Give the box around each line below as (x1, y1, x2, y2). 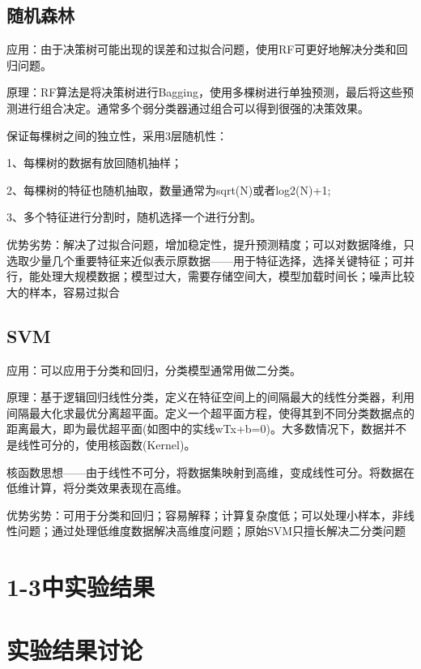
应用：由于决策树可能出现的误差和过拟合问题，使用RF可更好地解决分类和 (6, 41, 397, 58)
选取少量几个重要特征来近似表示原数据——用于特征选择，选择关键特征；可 (6, 251, 403, 268)
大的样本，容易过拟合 (6, 283, 120, 300)
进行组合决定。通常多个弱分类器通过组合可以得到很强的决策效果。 (17, 99, 369, 116)
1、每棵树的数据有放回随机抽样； (6, 154, 182, 171)
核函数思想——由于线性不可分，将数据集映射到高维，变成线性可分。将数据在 (6, 463, 415, 480)
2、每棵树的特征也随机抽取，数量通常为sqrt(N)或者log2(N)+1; (6, 181, 331, 198)
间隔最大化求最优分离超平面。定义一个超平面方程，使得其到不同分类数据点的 (6, 404, 415, 421)
